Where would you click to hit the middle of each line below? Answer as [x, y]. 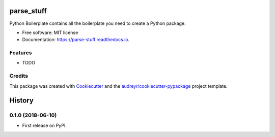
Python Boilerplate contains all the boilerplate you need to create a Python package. [98, 23]
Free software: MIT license [50, 32]
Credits [19, 76]
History [22, 101]
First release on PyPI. [45, 125]
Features [21, 53]
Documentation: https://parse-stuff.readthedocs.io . [76, 40]
